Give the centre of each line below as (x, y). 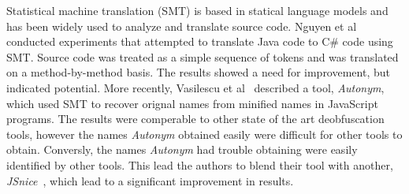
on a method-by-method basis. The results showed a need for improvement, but (198, 72)
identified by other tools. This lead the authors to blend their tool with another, (200, 164)
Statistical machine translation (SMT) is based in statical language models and (197, 10)
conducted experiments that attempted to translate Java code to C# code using (200, 41)
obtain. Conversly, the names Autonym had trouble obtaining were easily (182, 149)
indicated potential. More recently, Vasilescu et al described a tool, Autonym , (195, 87)
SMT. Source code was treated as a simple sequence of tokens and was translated (203, 56)
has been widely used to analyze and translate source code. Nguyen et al (182, 26)
